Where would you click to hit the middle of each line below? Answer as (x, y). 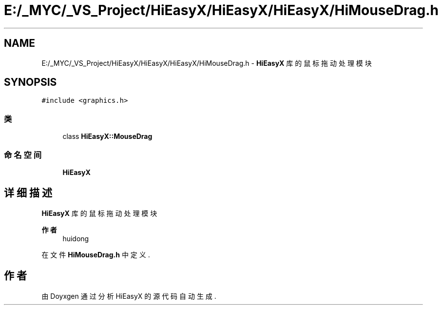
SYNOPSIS (30, 82)
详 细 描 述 (28, 193)
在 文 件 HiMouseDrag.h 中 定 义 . (96, 254)
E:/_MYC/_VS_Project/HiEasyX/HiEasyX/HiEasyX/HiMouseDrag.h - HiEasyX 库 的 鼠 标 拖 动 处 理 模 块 (207, 63)
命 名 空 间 (23, 155)
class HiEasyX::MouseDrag (107, 136)
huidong (76, 238)
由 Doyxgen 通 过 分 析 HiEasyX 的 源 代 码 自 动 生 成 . (129, 296)
